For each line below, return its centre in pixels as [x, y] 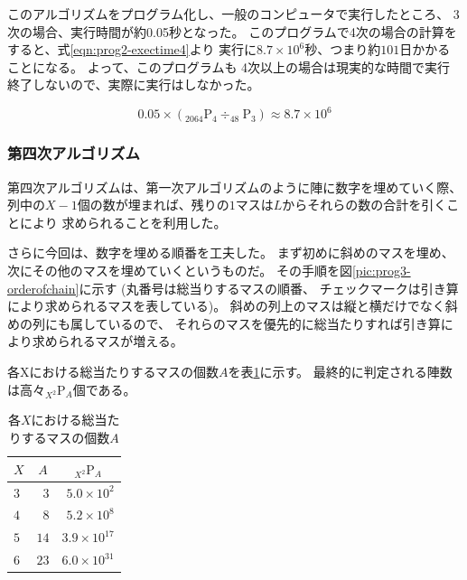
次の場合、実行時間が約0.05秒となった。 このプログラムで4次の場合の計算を [232, 31]
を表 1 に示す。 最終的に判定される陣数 [340, 372]
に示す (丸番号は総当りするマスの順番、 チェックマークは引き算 [269, 288]
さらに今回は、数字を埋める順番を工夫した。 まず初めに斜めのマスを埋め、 [231, 253]
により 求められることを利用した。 [123, 222]
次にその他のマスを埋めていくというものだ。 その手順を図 [180, 271]
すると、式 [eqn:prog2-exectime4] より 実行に [132, 49]
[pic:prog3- [381, 271]
